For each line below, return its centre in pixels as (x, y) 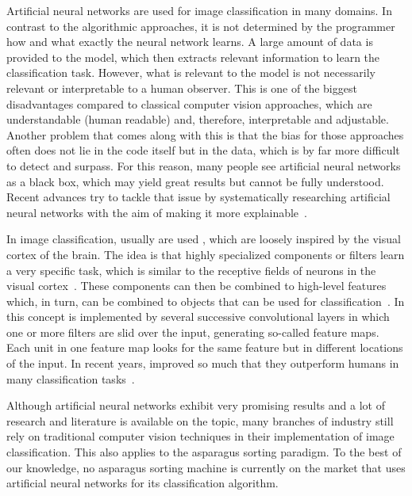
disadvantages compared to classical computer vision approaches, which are (189, 103)
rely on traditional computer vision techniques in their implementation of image (200, 436)
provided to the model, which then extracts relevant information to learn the (193, 57)
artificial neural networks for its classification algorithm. (142, 483)
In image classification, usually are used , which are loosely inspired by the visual (204, 239)
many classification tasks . (71, 378)
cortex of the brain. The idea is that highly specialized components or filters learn (206, 254)
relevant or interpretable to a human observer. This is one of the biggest (182, 88)
